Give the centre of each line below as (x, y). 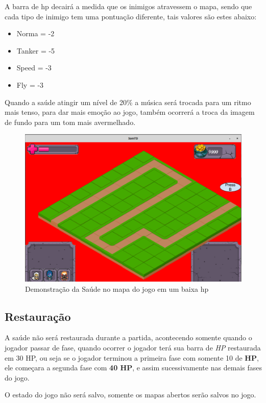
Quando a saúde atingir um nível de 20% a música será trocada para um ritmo (128, 102)
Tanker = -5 (36, 50)
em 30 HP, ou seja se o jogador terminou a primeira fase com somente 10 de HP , (132, 357)
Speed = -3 (34, 68)
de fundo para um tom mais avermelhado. (70, 122)
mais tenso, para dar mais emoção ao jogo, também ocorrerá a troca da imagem (130, 112)
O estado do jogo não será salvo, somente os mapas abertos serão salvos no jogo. (130, 395)
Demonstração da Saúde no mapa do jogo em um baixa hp (117, 288)
